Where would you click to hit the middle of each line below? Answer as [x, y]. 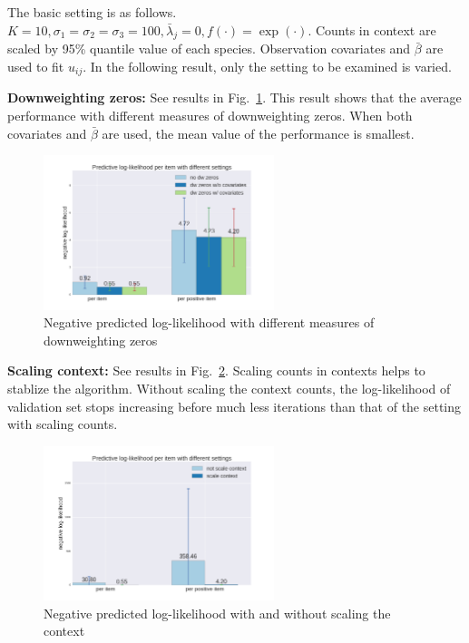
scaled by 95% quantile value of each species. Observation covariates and [209, 49]
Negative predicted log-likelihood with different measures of [209, 322]
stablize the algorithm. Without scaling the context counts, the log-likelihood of [229, 388]
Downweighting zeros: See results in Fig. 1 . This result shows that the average [234, 97]
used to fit [36, 66]
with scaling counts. [63, 424]
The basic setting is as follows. [92, 12]
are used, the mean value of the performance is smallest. [258, 133]
